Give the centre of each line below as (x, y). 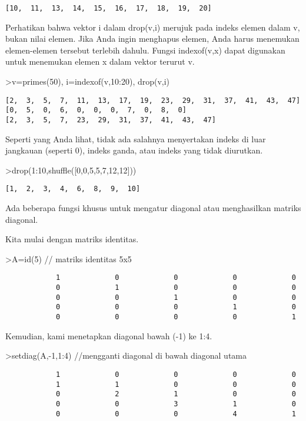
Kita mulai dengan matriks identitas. (72, 239)
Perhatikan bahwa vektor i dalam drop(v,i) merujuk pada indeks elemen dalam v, (153, 27)
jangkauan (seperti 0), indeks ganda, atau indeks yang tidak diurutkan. (134, 150)
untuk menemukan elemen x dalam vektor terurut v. (100, 61)
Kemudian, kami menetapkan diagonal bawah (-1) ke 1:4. (109, 335)
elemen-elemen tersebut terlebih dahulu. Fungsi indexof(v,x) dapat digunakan (145, 50)
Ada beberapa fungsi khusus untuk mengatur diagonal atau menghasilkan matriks (153, 208)
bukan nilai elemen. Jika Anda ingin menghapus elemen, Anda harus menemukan (152, 39)
